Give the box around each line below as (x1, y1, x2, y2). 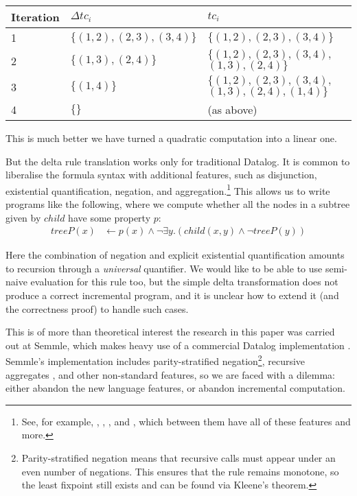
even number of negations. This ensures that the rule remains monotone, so (21, 464, 339, 478)
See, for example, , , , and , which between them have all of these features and (21, 414, 351, 428)
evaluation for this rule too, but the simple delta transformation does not (30, 274, 338, 289)
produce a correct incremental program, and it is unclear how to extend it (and (5, 288, 339, 303)
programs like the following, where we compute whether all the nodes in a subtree (5, 197, 350, 211)
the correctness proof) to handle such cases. (5, 301, 189, 316)
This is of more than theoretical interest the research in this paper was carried (5, 324, 335, 339)
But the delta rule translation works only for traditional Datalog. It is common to (5, 154, 350, 168)
